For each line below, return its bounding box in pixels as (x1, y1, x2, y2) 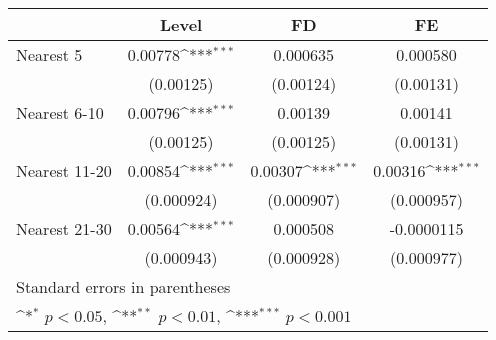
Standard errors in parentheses (16, 275, 231, 298)
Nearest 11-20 (16, 159, 112, 182)
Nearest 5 (16, 43, 83, 66)
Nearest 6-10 (16, 101, 104, 124)
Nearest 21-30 (16, 217, 112, 240)
